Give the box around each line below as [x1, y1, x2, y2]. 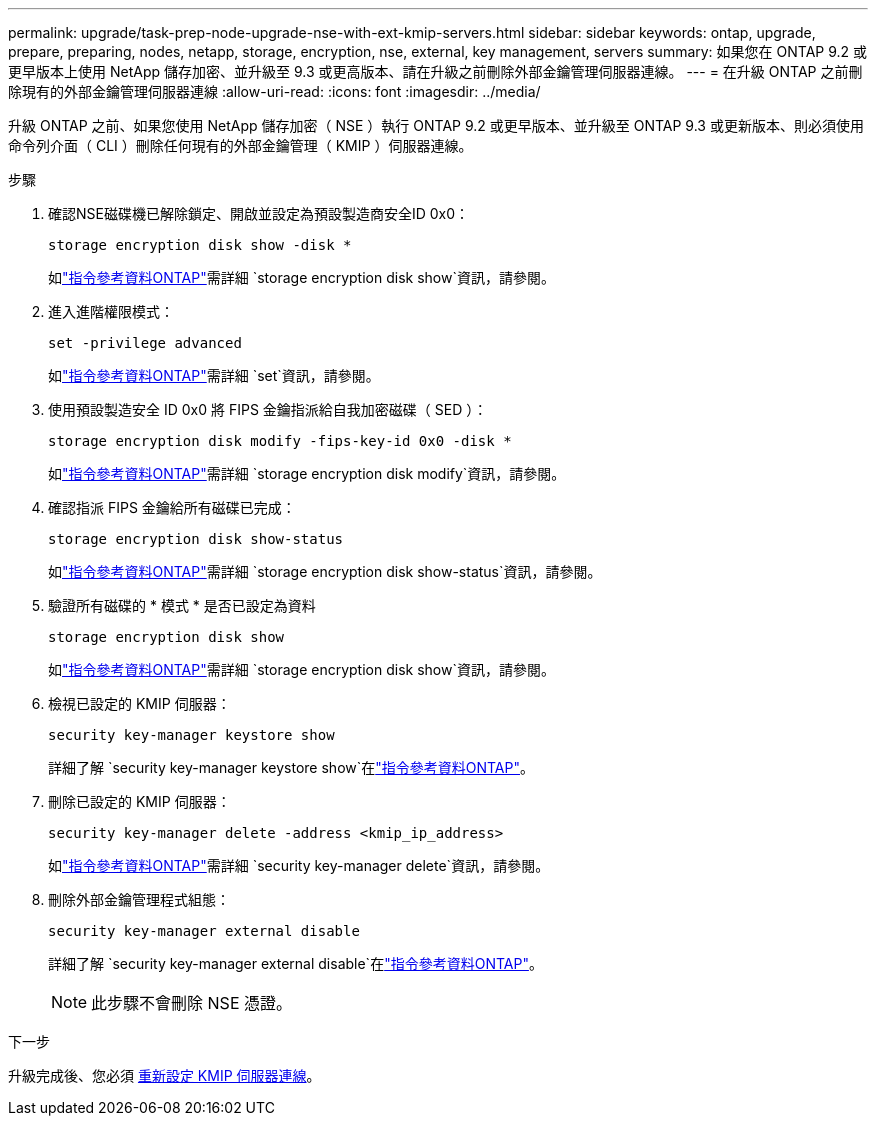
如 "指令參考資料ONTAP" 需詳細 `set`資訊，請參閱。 [48, 367, 380, 384]
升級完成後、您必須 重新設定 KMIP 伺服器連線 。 [8, 1067, 321, 1084]
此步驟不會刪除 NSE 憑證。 [91, 993, 293, 1013]
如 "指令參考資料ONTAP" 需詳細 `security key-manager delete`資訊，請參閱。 [48, 857, 550, 874]
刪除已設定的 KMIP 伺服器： [48, 793, 231, 810]
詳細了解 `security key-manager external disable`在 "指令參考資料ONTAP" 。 [48, 955, 543, 972]
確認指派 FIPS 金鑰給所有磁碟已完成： [48, 499, 296, 516]
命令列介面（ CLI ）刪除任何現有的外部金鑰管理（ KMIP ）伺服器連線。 [8, 137, 473, 154]
